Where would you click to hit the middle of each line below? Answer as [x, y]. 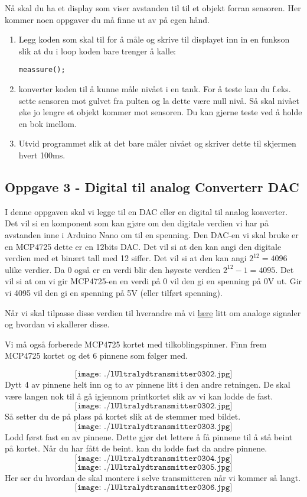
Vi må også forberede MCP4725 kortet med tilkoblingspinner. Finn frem [136, 344]
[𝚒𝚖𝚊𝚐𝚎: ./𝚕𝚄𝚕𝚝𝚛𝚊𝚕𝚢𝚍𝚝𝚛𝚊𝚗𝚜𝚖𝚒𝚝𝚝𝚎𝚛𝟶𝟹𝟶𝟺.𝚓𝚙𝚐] [153, 458]
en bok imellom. [48, 123]
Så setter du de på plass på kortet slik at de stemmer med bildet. [123, 416]
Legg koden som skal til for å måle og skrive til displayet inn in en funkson [154, 39]
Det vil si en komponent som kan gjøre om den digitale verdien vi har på [137, 223]
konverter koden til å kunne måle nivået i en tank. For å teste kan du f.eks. [155, 89]
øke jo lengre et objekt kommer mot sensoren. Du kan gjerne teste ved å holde [160, 112]
